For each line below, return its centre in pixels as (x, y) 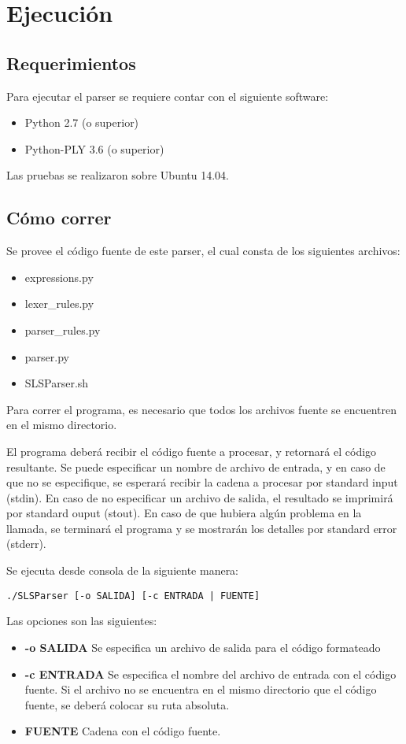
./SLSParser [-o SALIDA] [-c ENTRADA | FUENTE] (133, 596)
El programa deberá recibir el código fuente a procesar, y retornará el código (192, 451)
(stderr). (26, 544)
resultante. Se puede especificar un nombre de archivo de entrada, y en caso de (196, 466)
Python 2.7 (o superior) (82, 122)
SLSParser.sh (57, 383)
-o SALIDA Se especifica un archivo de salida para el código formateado (203, 647)
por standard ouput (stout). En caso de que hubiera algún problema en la (184, 513)
